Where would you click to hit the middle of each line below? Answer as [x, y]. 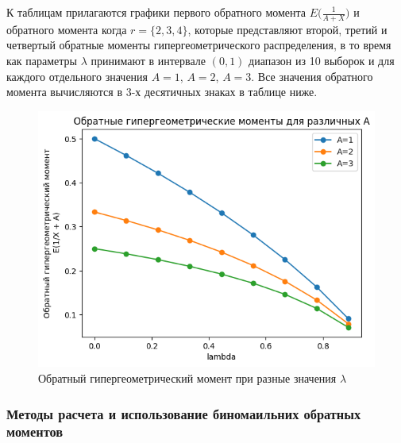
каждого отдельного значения [77, 76]
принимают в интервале [148, 61]
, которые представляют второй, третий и [287, 29]
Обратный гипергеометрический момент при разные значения [187, 378]
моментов [35, 431]
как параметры [42, 61]
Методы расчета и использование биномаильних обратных [184, 413]
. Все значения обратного [312, 76]
